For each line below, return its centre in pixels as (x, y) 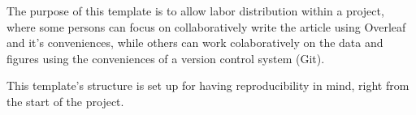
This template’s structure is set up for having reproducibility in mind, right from (208, 85)
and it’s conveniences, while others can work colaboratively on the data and (195, 43)
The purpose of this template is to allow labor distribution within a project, (195, 11)
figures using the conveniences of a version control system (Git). (166, 58)
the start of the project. (65, 101)
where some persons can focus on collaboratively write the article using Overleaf (206, 26)
